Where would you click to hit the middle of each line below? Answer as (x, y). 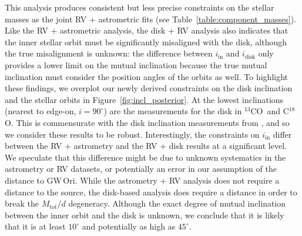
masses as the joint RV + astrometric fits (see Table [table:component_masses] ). (151, 19)
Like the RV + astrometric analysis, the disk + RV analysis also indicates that (147, 30)
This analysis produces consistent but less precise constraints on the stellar (140, 7)
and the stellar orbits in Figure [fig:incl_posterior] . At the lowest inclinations (144, 99)
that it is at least (35, 226)
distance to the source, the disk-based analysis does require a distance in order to (151, 192)
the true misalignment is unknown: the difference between (109, 53)
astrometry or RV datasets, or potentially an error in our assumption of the (141, 169)
